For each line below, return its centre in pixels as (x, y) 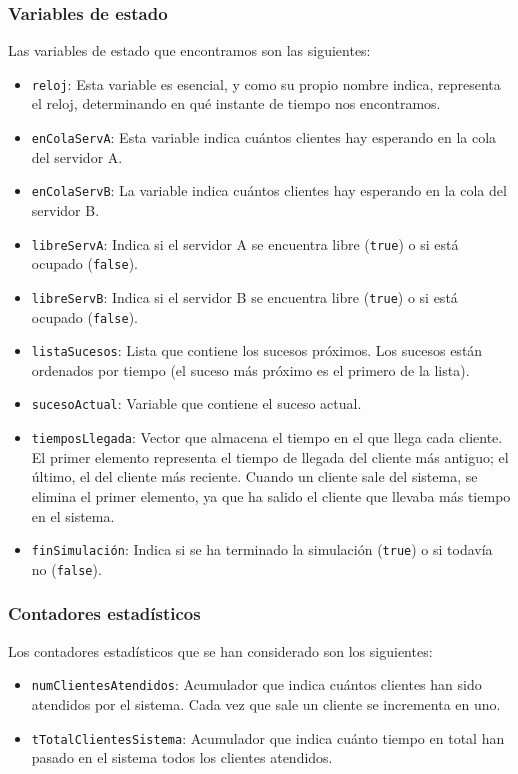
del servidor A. (77, 156)
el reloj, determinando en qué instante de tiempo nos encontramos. (236, 103)
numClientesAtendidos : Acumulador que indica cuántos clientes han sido (256, 684)
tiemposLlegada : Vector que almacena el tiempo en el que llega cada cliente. (267, 437)
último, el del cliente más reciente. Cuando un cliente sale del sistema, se (254, 476)
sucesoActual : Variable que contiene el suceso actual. (196, 403)
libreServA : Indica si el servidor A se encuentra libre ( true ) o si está (245, 243)
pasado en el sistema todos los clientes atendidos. (182, 757)
